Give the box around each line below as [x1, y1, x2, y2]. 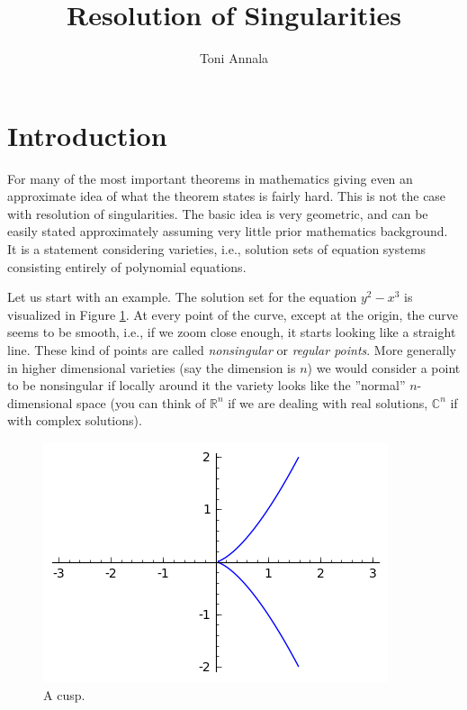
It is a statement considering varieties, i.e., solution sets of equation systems [7, 240, 427, 259]
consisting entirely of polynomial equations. [7, 257, 247, 276]
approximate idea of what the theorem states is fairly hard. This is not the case [7, 187, 446, 205]
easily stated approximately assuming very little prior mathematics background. [7, 222, 448, 241]
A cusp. [43, 685, 85, 704]
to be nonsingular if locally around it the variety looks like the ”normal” [7, 376, 406, 395]
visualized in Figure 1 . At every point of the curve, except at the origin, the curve [7, 305, 458, 323]
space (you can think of [76, 393, 206, 412]
